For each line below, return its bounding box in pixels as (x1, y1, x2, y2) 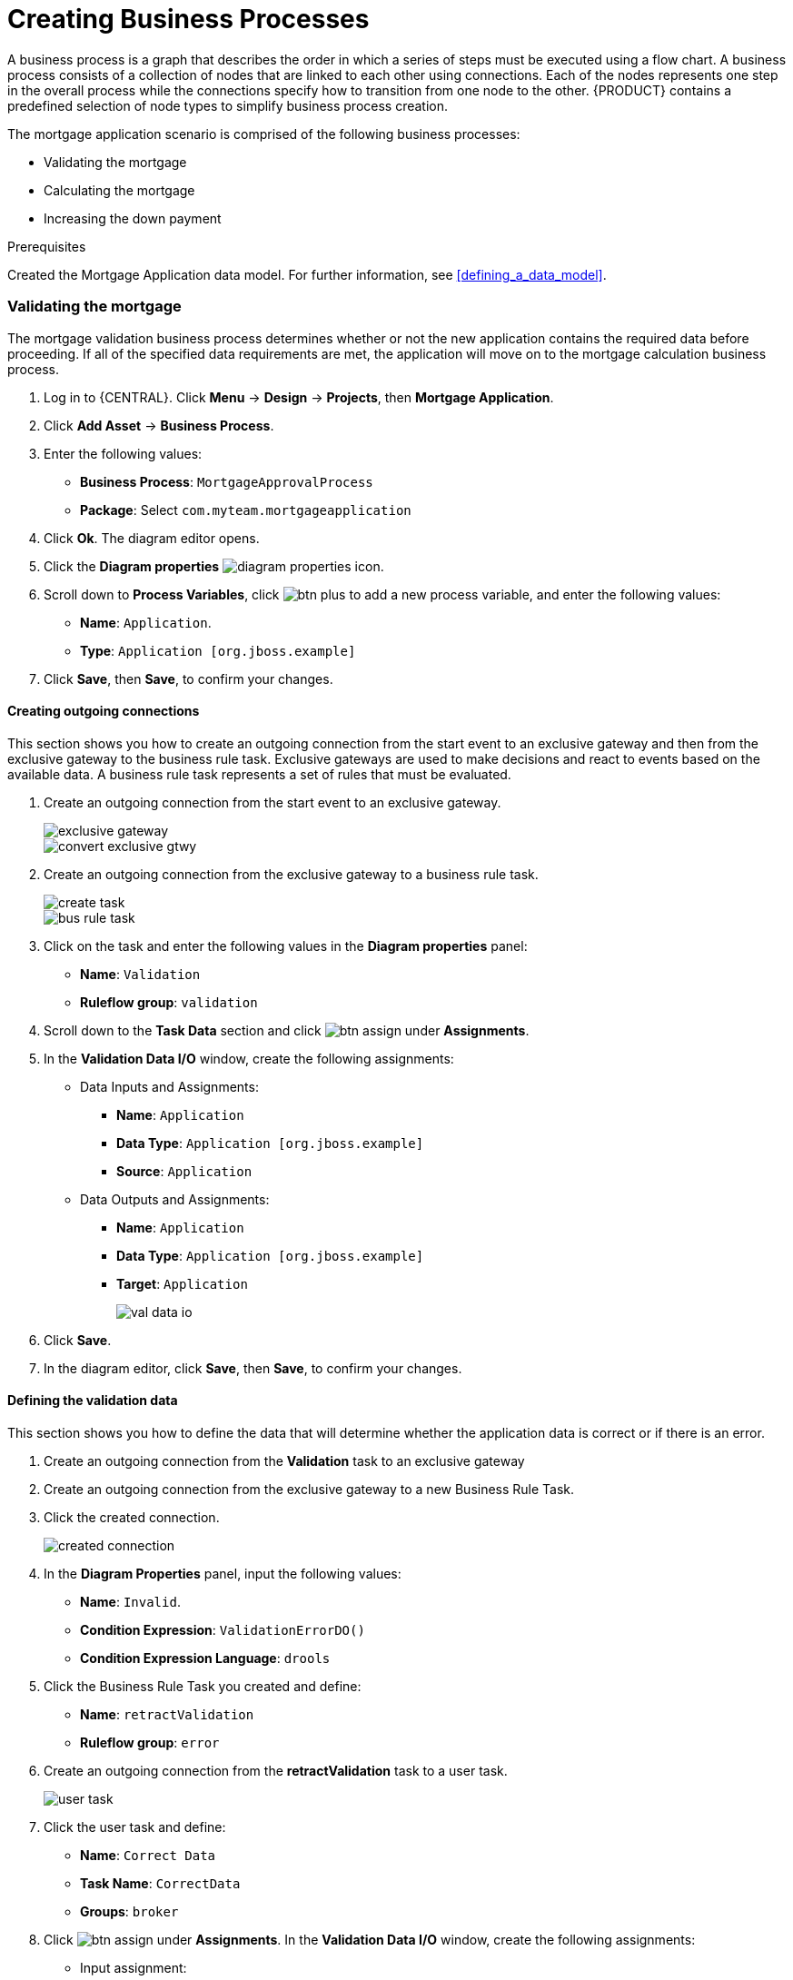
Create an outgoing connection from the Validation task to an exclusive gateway (44, 1452, 525, 1469)
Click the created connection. (44, 1509, 220, 1525)
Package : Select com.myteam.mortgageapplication (80, 501, 411, 518)
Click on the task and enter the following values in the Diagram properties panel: (44, 937, 528, 954)
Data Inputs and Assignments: (80, 1078, 259, 1094)
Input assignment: (80, 1959, 187, 1975)
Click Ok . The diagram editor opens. (44, 530, 260, 546)
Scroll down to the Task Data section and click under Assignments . (44, 1022, 530, 1038)
